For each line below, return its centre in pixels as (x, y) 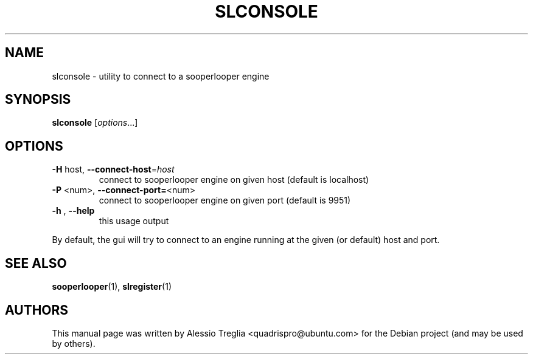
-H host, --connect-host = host (113, 169)
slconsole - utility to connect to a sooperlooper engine (161, 76)
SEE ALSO (36, 263)
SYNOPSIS (38, 100)
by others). (74, 343)
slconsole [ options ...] (95, 123)
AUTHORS (37, 310)
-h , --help (73, 211)
